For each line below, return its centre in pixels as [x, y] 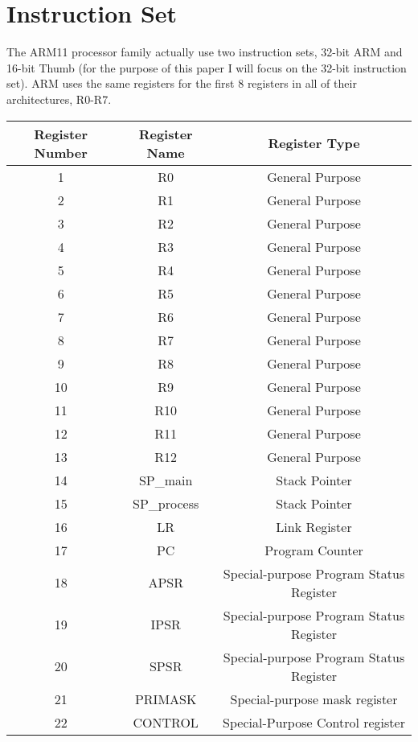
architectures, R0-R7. [59, 99]
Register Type [314, 143]
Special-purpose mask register [314, 699]
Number [61, 152]
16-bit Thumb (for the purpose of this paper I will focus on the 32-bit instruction [207, 67]
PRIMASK [166, 699]
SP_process [166, 503]
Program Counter [314, 550]
